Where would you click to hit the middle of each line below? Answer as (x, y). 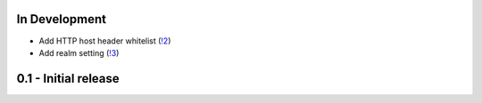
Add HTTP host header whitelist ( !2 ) (105, 41)
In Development (62, 19)
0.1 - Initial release (68, 79)
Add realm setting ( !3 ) (79, 52)
